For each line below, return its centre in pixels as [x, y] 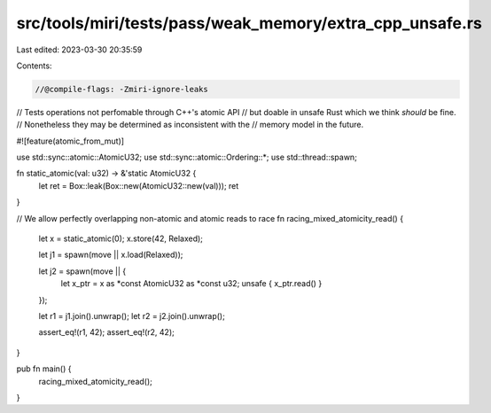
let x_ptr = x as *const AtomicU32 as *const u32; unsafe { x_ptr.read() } [191, 284]
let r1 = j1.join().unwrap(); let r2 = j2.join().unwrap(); [132, 316]
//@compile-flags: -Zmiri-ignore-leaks [121, 89]
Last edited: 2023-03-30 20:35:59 [79, 50]
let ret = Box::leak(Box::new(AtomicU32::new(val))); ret [139, 185]
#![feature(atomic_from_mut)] [70, 141]
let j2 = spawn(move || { [82, 271]
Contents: [34, 66]
